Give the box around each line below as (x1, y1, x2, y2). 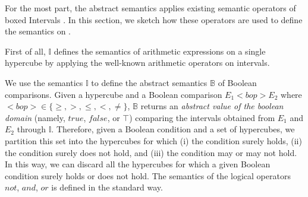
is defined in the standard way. (51, 181, 163, 193)
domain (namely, (5, 111, 65, 123)
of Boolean (218, 76, 257, 88)
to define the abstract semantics (91, 76, 208, 88)
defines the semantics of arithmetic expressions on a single (54, 45, 266, 57)
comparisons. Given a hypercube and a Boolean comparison (5, 88, 222, 100)
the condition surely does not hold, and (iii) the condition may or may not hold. (5, 146, 297, 158)
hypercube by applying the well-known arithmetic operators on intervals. (5, 56, 270, 69)
